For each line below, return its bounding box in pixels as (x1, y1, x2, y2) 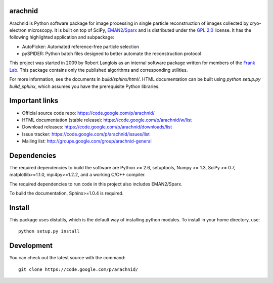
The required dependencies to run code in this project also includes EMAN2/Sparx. (9, 181, 183, 187)
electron (9, 27, 27, 33)
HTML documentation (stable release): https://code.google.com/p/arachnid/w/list (22, 117, 192, 123)
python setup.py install (18, 228, 80, 234)
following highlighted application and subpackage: (9, 34, 115, 40)
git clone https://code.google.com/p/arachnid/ (18, 266, 139, 272)
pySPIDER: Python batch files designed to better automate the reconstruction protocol (22, 51, 202, 57)
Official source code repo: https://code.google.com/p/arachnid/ (22, 110, 155, 116)
